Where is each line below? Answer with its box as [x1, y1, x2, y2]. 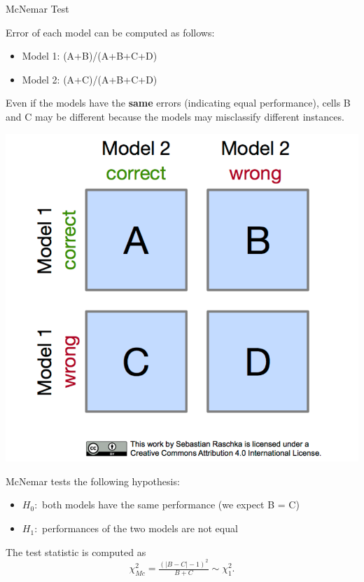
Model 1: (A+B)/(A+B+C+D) [22, 48, 157, 63]
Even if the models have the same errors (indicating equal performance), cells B [6, 95, 351, 110]
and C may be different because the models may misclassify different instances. [6, 109, 344, 123]
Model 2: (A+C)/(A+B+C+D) [22, 72, 157, 86]
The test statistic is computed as [6, 544, 146, 559]
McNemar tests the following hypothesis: [6, 473, 180, 488]
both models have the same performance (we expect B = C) [42, 497, 300, 512]
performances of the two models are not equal [42, 521, 238, 536]
